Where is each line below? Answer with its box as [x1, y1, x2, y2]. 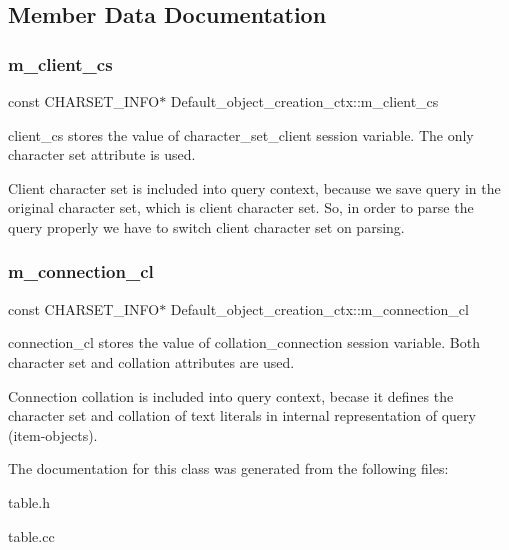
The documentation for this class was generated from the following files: [8, 458, 449, 479]
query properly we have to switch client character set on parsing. [8, 216, 405, 237]
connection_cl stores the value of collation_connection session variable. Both [8, 332, 480, 353]
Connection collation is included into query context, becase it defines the [8, 385, 454, 406]
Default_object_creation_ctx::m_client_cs [170, 91, 439, 111]
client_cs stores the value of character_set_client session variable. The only [8, 124, 474, 145]
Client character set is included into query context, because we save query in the [8, 177, 501, 198]
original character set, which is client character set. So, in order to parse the [8, 197, 474, 218]
